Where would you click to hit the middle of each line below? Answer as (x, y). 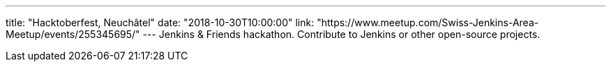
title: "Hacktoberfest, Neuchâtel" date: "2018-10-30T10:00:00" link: (160, 22)
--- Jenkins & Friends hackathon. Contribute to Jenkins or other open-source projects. (341, 34)
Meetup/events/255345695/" (73, 34)
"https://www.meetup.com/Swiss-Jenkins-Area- (428, 22)
